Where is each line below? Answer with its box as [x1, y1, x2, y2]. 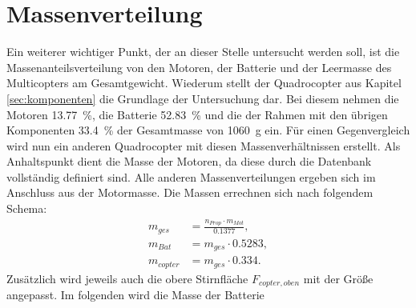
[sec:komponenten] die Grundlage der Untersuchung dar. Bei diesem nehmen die [6, 90, 399, 106]
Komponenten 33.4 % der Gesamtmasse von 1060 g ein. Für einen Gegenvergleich [6, 122, 410, 138]
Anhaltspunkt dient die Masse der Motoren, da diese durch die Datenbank [6, 153, 372, 170]
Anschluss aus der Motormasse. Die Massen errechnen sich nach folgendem [6, 184, 374, 201]
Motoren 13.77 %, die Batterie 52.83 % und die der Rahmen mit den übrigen [6, 106, 388, 122]
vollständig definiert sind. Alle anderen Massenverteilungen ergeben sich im [6, 168, 376, 185]
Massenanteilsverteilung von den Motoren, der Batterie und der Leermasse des [6, 58, 392, 75]
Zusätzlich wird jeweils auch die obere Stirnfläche [6, 270, 248, 286]
